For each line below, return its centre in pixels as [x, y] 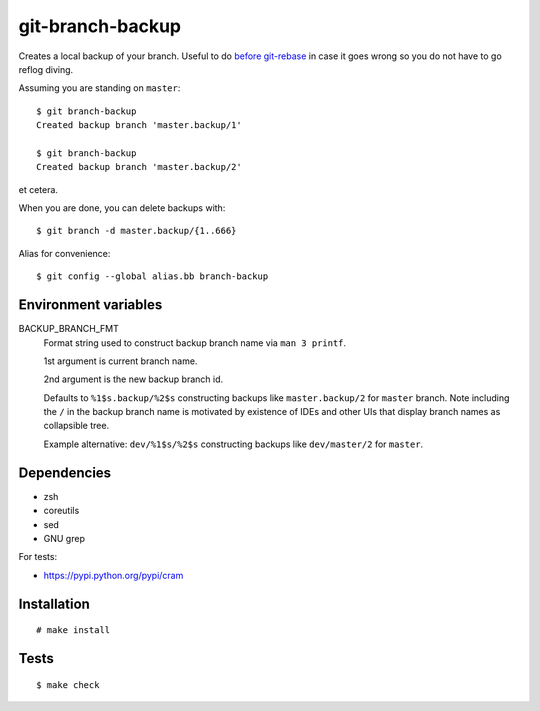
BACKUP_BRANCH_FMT [69, 329]
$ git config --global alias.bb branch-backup [152, 276]
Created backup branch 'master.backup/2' [139, 167]
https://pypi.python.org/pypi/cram [113, 575]
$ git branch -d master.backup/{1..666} [136, 231]
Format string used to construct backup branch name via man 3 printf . [195, 342]
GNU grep [64, 538]
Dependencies [65, 472]
